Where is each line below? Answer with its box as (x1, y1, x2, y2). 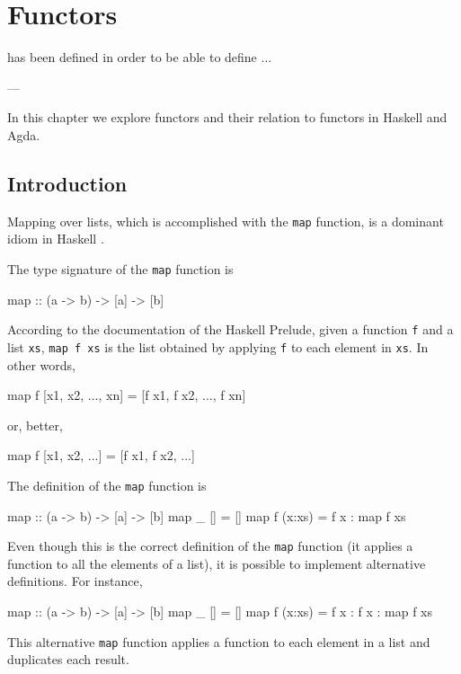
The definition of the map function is (7, 475, 207, 494)
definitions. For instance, (7, 572, 143, 590)
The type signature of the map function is (7, 259, 234, 278)
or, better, (7, 415, 63, 434)
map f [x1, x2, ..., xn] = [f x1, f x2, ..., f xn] (7, 386, 246, 404)
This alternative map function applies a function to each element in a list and (7, 632, 430, 651)
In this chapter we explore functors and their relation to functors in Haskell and (7, 108, 448, 127)
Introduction (7, 169, 128, 197)
